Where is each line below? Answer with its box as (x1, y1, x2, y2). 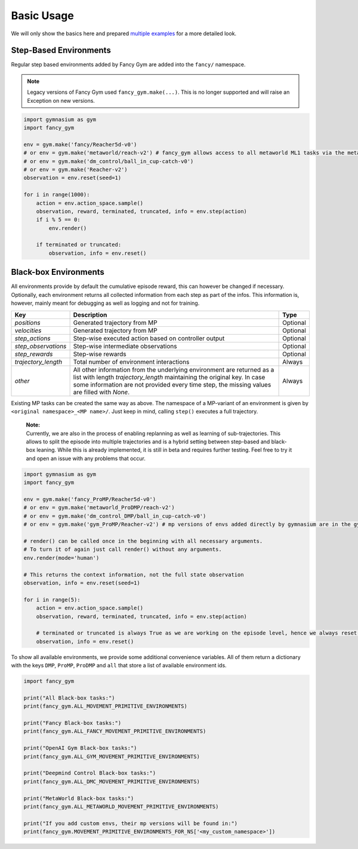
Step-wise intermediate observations (73, 342, 177, 350)
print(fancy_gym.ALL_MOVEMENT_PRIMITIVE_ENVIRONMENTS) (23, 703, 187, 710)
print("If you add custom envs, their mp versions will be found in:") (23, 820, 238, 827)
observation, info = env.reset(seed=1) (23, 580, 140, 586)
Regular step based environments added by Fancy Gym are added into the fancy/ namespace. (11, 61, 246, 68)
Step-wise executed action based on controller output (73, 334, 225, 342)
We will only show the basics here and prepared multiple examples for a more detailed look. (11, 30, 237, 37)
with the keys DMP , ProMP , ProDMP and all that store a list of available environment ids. (11, 662, 227, 669)
